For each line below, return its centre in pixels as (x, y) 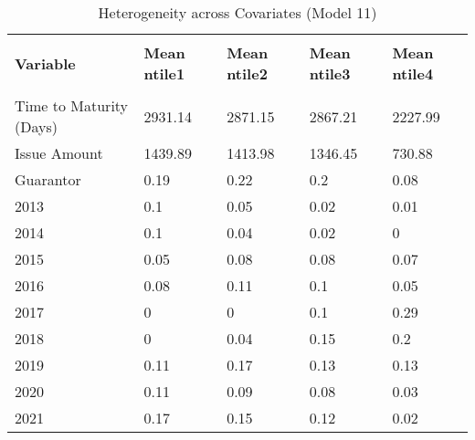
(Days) (36, 126)
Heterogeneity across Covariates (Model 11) (237, 12)
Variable (45, 63)
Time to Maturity (72, 105)
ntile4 (413, 73)
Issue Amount (59, 153)
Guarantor (48, 179)
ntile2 (247, 73)
